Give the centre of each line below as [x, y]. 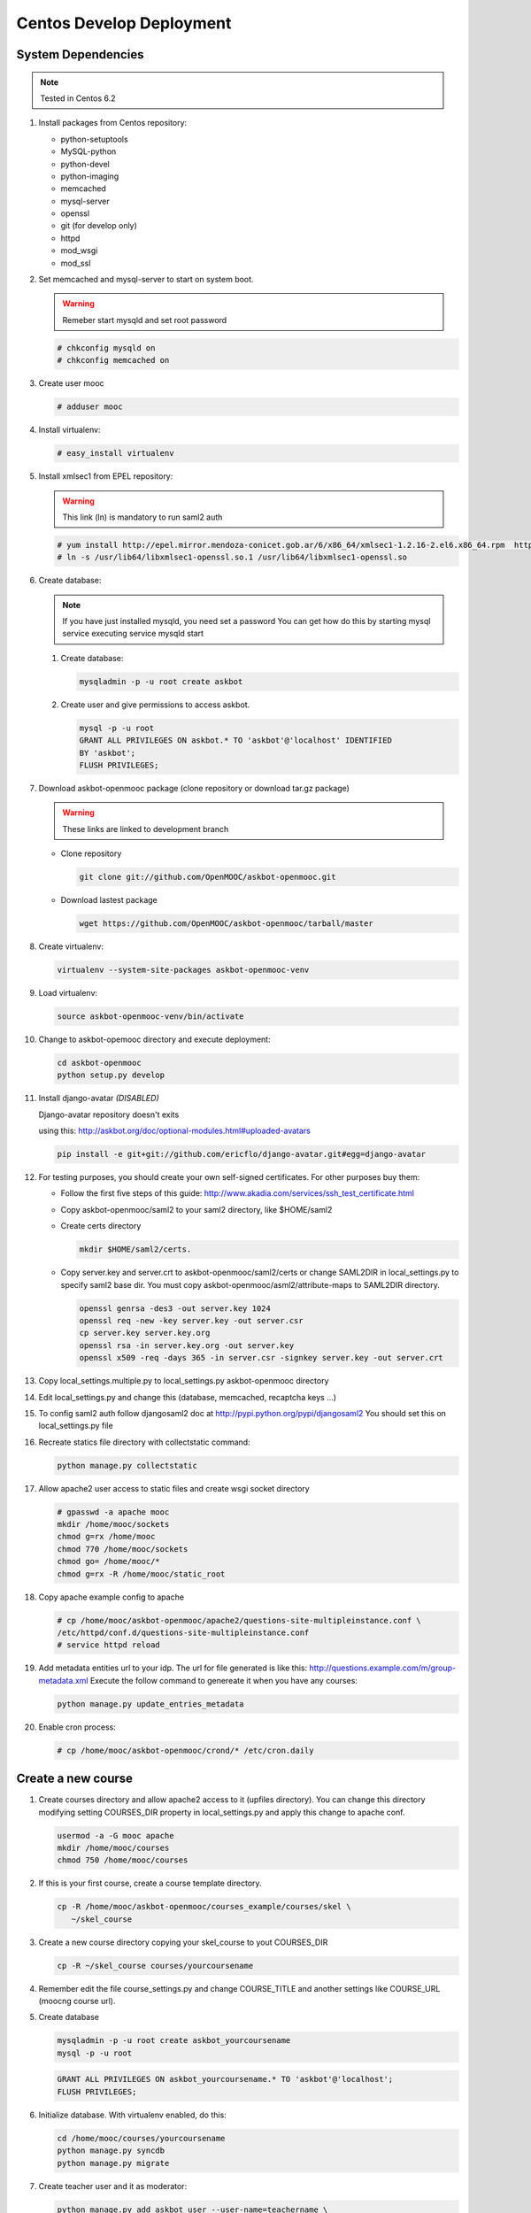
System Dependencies [80, 54]
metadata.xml [63, 1680]
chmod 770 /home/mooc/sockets [123, 1549]
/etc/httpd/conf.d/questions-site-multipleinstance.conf [183, 1632]
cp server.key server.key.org [145, 1333]
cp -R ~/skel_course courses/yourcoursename [155, 1966]
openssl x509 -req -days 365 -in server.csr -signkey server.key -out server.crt [262, 1358]
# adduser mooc [90, 407]
